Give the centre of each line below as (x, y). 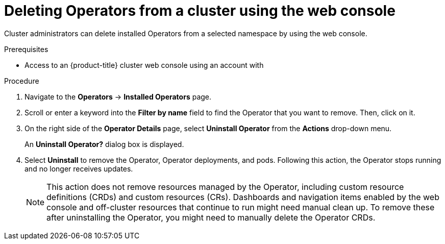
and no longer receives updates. (79, 168)
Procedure (22, 81)
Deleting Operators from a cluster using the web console (200, 11)
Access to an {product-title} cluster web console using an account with (144, 65)
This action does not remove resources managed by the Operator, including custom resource (225, 187)
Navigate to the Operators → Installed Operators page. (118, 96)
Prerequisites (26, 49)
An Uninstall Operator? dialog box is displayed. (104, 144)
